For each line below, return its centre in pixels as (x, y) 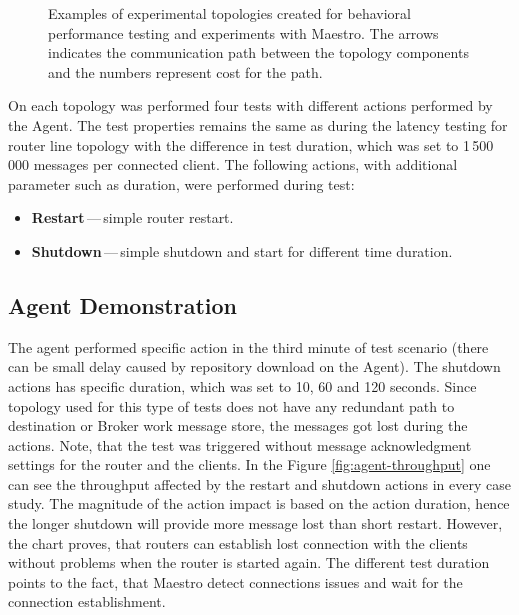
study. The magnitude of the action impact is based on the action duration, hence (259, 503)
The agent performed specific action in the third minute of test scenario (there (248, 346)
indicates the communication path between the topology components (258, 52)
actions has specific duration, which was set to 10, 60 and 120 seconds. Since (242, 385)
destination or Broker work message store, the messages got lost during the (238, 425)
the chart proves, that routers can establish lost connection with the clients (238, 542)
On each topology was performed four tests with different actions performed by (250, 105)
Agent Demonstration (122, 304)
